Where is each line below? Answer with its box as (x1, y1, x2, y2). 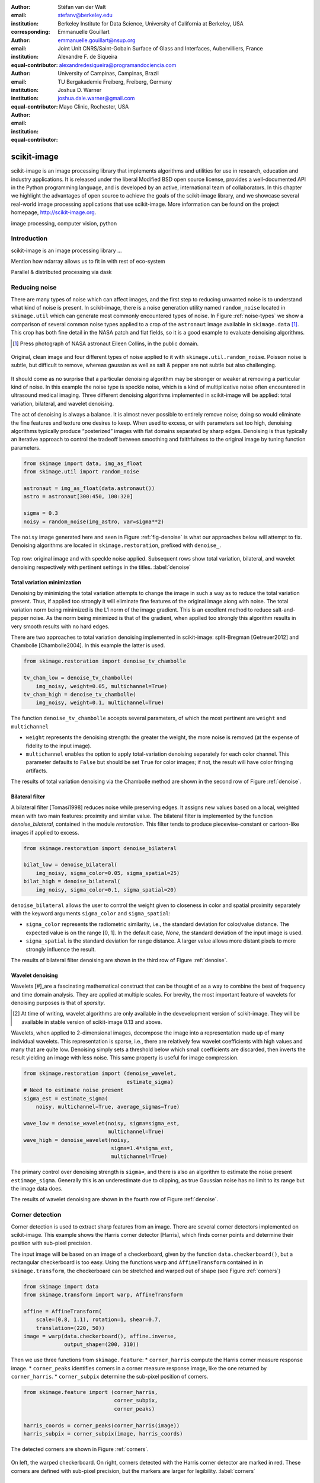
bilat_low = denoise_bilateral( (23, 861, 118, 868)
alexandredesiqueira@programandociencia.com (59, 61, 177, 68)
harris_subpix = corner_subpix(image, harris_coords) (23, 1430, 183, 1437)
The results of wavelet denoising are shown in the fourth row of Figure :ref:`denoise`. (11, 1196, 219, 1203)
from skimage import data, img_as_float (23, 460, 142, 467)
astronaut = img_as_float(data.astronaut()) (23, 485, 155, 492)
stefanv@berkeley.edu (57, 12, 113, 19)
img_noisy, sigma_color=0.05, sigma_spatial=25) (36, 870, 180, 876)
